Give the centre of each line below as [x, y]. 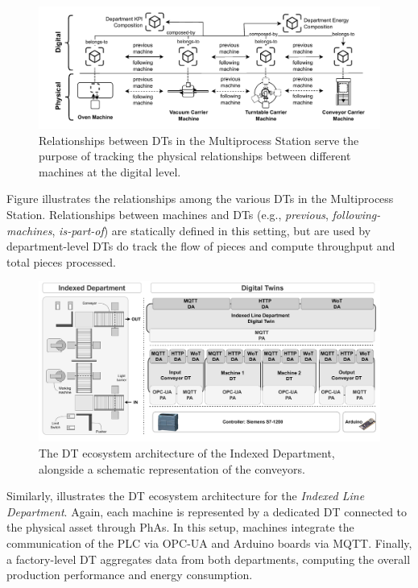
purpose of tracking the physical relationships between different [195, 156]
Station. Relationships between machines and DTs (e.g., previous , [168, 214]
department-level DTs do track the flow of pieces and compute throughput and [201, 246]
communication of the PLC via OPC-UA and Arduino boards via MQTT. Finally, [209, 543]
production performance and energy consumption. [130, 575]
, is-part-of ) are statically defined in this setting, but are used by [211, 230]
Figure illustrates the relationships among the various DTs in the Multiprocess [200, 199]
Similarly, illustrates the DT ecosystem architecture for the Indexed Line [186, 496]
